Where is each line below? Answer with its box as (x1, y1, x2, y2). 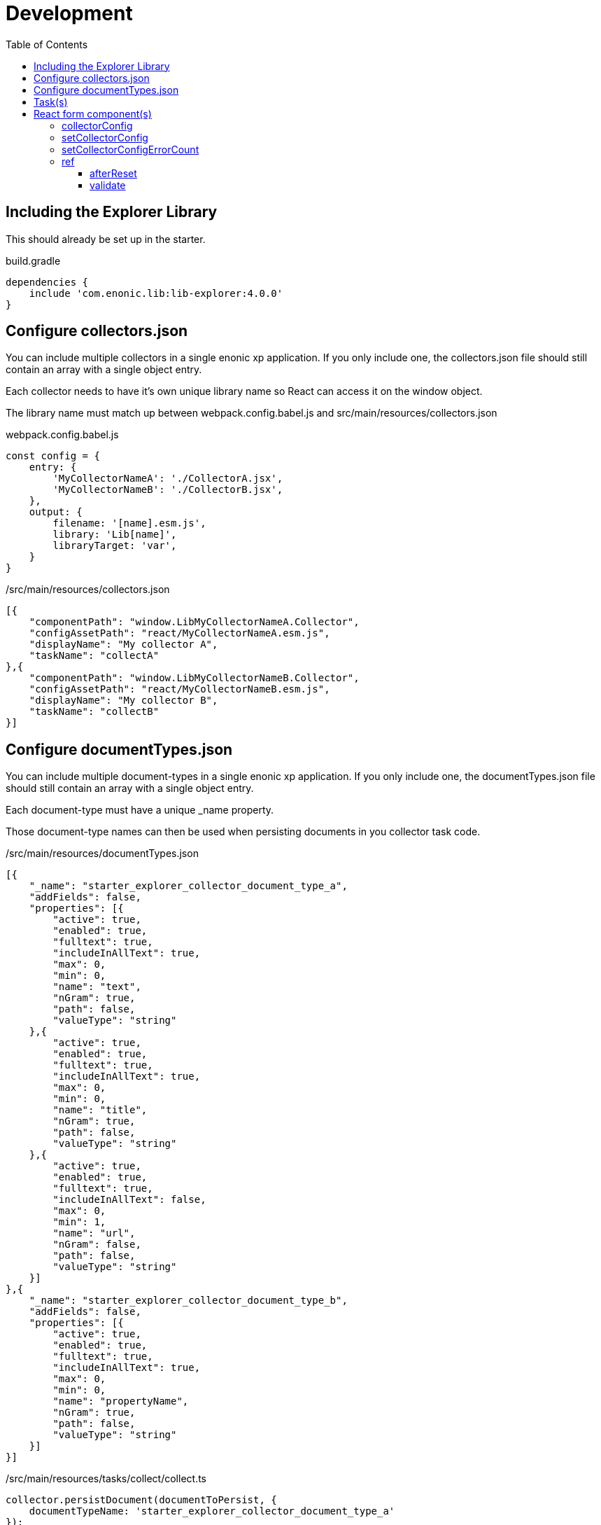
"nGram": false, (52, 1239, 141, 1251)
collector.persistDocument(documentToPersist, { (6, 1494, 277, 1506)
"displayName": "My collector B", (29, 695, 218, 706)
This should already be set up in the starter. (6, 232, 206, 245)
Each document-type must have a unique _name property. (6, 804, 274, 816)
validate (90, 179, 126, 191)
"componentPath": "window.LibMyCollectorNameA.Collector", (29, 616, 360, 628)
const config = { (6, 450, 100, 462)
